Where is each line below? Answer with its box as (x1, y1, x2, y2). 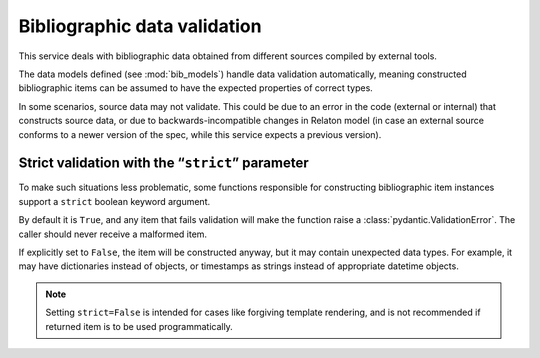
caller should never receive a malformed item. (18, 228, 208, 240)
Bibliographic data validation (18, 15, 262, 37)
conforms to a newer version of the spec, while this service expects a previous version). (18, 128, 382, 140)
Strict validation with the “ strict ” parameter (18, 155, 309, 172)
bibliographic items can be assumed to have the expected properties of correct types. (18, 82, 374, 94)
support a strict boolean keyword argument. (18, 195, 210, 207)
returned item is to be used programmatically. (45, 320, 234, 332)
